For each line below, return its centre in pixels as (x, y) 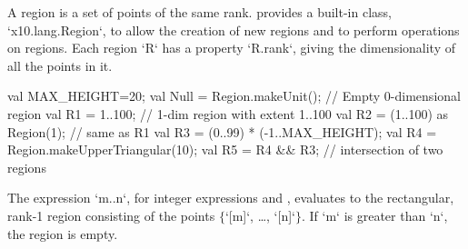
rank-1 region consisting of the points (111, 215)
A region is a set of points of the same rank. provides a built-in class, (199, 12)
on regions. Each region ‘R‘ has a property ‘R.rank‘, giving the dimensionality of (232, 48)
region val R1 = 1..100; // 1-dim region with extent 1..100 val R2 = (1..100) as (228, 113)
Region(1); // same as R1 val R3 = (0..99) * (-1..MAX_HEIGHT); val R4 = (222, 131)
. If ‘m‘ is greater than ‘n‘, (374, 215)
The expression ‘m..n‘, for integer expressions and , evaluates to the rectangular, (231, 198)
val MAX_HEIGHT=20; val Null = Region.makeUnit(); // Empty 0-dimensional (234, 96)
